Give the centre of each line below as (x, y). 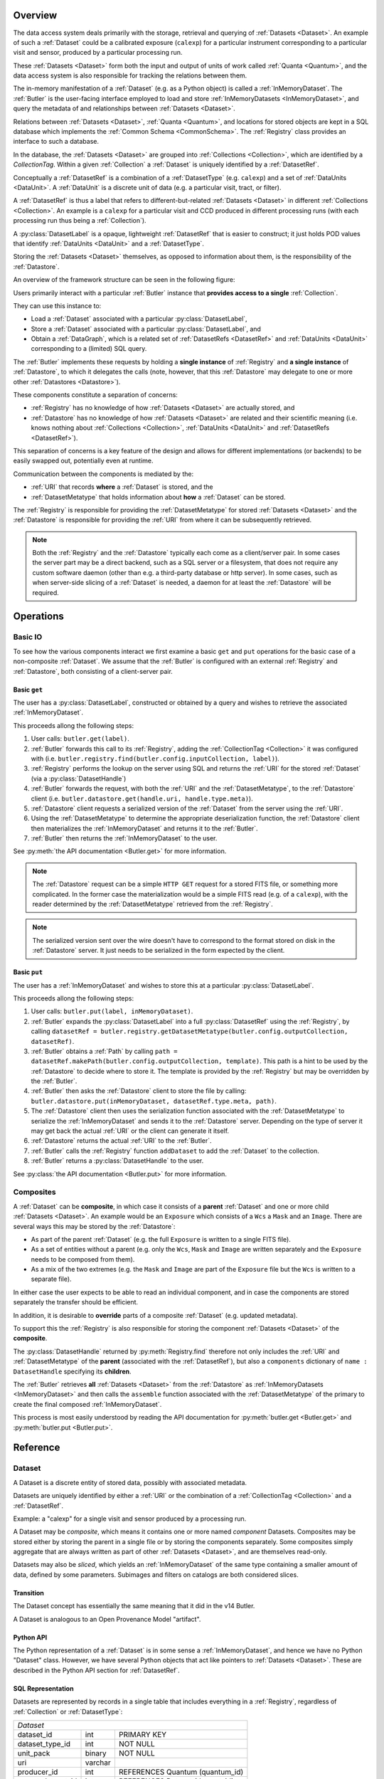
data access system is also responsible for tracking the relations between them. (130, 75)
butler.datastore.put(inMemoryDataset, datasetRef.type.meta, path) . (154, 1101)
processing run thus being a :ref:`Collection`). (80, 221)
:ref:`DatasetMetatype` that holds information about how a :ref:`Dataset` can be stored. (158, 497)
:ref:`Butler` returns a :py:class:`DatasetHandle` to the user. (117, 1161)
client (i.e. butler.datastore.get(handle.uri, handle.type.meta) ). (142, 798)
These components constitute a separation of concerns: (95, 395)
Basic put (28, 972)
